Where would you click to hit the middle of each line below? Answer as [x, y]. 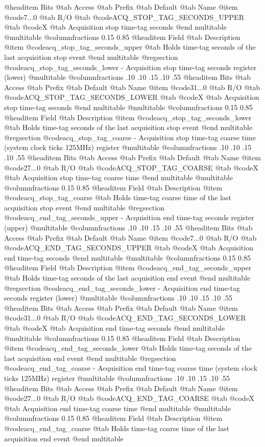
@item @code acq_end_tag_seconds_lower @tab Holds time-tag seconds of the [128, 348]
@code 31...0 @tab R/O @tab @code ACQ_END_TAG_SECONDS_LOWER [125, 318]
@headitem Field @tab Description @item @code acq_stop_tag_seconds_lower [128, 117]
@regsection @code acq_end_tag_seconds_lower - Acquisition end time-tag [122, 288]
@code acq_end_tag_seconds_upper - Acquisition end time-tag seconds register [129, 217]
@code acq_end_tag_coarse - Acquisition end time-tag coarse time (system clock [131, 368]
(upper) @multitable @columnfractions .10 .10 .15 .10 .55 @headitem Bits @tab [128, 228]
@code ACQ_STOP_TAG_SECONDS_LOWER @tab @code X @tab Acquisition [132, 97]
